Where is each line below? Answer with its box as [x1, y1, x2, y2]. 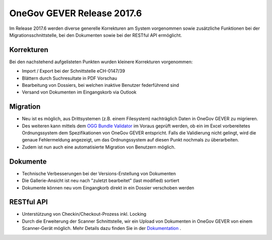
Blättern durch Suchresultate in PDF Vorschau [22, 75, 117, 81]
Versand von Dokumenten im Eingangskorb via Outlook [22, 89, 137, 95]
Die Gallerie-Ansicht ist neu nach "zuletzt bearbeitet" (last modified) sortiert [22, 177, 180, 184]
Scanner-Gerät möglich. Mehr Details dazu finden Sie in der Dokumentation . [22, 225, 181, 231]
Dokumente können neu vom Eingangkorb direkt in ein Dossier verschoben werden [22, 184, 194, 190]
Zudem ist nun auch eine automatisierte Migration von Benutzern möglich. [22, 144, 176, 150]
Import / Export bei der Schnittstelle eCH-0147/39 [22, 68, 125, 74]
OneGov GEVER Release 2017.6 [9, 8, 142, 19]
